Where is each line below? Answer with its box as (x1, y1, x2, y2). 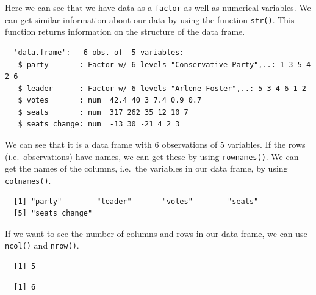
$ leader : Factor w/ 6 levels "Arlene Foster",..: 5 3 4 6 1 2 (18, 84, 306, 93)
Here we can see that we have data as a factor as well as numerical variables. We (5, 1, 311, 13)
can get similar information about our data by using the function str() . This (5, 13, 295, 26)
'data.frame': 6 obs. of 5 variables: (13, 48, 184, 57)
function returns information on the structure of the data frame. (5, 25, 245, 38)
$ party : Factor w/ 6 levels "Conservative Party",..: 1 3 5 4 (18, 60, 311, 69)
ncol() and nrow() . (5, 239, 79, 252)
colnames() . (5, 173, 51, 186)
